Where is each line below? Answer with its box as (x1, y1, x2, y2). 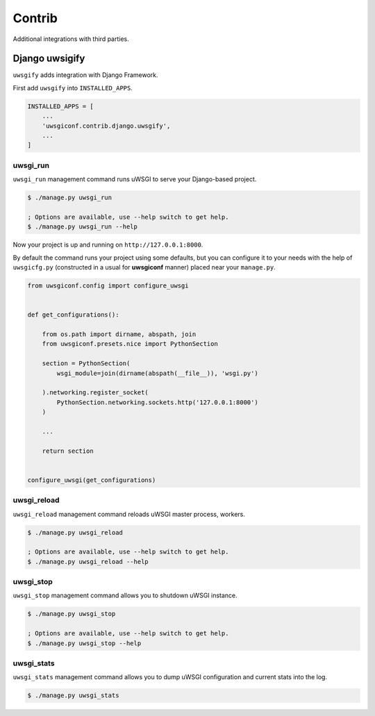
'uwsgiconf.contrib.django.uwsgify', (42, 122, 171, 130)
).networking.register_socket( (42, 389, 149, 397)
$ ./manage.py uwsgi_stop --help (27, 639, 142, 647)
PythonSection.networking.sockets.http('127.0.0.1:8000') (56, 398, 258, 406)
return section (42, 447, 94, 455)
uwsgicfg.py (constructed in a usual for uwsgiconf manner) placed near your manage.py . (12, 263, 276, 272)
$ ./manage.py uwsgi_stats (27, 692, 119, 699)
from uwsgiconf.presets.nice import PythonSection (42, 340, 218, 348)
